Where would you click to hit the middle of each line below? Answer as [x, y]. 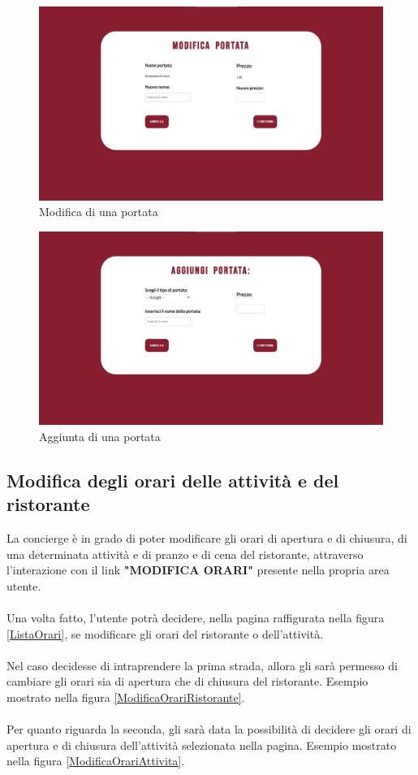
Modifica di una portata [99, 212]
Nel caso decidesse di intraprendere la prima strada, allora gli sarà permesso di [202, 665]
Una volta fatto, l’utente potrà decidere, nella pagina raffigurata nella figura [196, 617]
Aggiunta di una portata [100, 436]
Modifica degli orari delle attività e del [173, 480]
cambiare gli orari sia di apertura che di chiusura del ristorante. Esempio [187, 681]
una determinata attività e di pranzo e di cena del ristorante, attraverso [185, 554]
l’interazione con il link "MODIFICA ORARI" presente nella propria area [198, 570]
